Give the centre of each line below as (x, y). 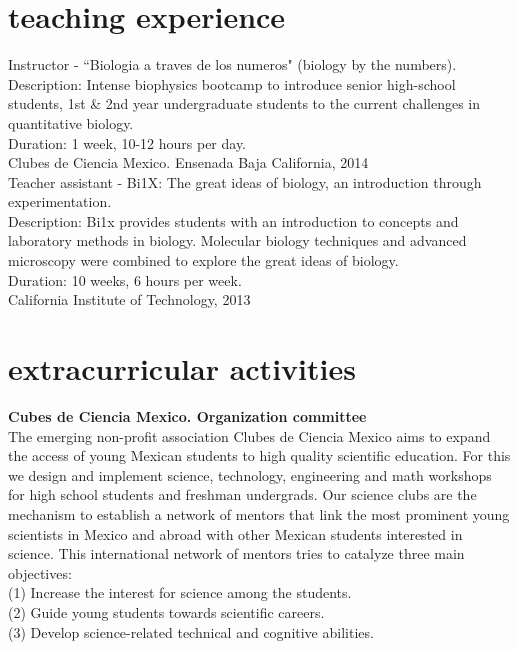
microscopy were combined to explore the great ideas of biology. (203, 260)
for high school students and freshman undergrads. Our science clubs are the (242, 494)
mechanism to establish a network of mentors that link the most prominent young (259, 513)
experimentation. (60, 201)
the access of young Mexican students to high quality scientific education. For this (259, 455)
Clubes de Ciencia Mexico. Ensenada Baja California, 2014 (188, 162)
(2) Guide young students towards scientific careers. (166, 611)
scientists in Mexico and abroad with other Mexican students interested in (235, 533)
